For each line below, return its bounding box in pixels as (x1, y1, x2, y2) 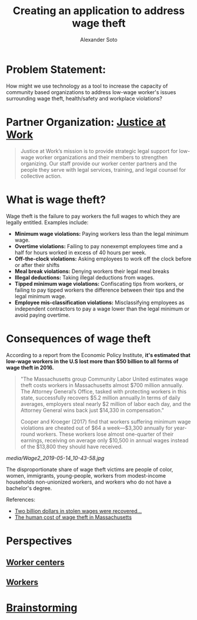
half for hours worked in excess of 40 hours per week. (14, 249, 147, 256)
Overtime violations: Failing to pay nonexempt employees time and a (14, 242, 183, 249)
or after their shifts (14, 261, 60, 268)
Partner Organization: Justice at (6, 115, 166, 129)
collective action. (20, 172, 62, 179)
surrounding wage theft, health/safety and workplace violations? (6, 95, 163, 102)
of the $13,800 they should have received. (20, 443, 123, 450)
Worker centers (6, 558, 65, 568)
